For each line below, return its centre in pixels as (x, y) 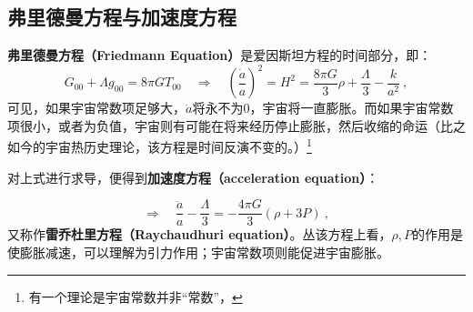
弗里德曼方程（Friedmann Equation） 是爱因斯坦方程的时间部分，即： (220, 55)
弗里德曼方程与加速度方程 (122, 17)
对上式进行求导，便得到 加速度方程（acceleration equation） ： (193, 177)
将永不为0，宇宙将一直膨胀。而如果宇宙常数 (323, 108)
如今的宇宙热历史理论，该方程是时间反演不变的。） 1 (160, 146)
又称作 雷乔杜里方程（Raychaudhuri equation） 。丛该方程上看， (200, 234)
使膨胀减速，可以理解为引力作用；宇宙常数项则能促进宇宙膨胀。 (198, 252)
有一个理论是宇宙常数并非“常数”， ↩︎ (136, 296)
